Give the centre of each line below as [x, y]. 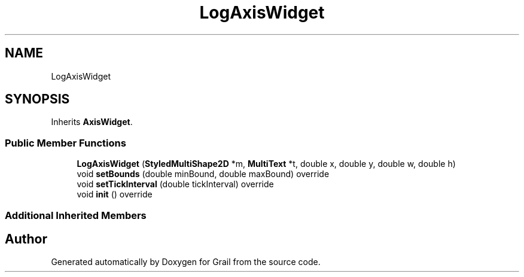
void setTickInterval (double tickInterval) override [175, 184]
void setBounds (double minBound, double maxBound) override [203, 174]
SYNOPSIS [37, 99]
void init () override [115, 194]
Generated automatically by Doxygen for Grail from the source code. [186, 262]
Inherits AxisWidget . [92, 122]
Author [26, 239]
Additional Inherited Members [76, 215]
